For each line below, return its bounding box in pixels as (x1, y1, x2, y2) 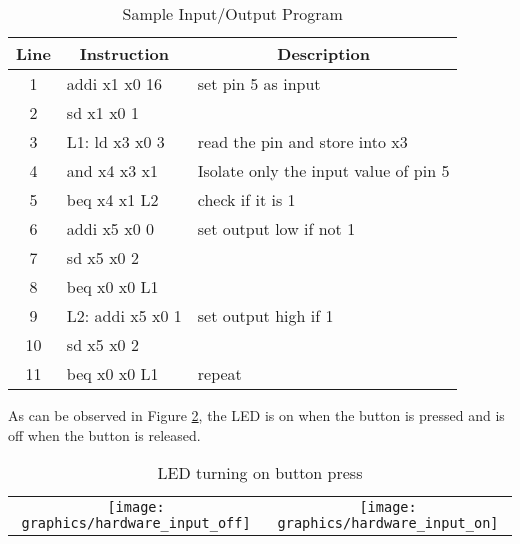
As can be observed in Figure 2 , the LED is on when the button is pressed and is (8, 405, 505, 425)
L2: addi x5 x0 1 (66, 304, 182, 327)
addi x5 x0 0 (66, 217, 154, 240)
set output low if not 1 (197, 217, 356, 240)
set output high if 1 (197, 304, 334, 327)
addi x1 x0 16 (66, 72, 162, 95)
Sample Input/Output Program (122, 2, 343, 25)
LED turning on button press (157, 461, 363, 485)
